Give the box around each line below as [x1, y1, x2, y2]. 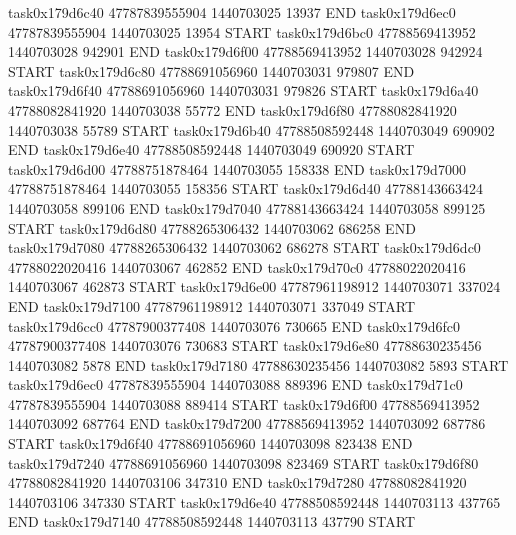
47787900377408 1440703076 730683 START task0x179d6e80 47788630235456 [8, 335, 482, 356]
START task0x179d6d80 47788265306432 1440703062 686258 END [8, 217, 416, 238]
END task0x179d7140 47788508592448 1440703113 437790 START [8, 511, 416, 532]
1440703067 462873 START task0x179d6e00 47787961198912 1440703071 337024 [8, 276, 501, 297]
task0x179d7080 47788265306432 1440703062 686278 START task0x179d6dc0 [8, 237, 481, 258]
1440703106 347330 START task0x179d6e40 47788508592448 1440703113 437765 [8, 491, 501, 512]
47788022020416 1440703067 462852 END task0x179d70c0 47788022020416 [8, 256, 466, 277]
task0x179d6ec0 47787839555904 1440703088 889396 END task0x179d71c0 [8, 374, 463, 395]
